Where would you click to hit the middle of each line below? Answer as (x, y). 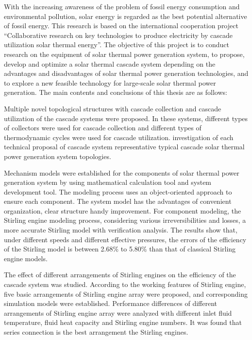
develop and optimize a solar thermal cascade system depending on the (110, 63)
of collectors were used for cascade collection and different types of (103, 128)
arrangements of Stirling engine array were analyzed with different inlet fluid (118, 313)
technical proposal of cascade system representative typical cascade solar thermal (124, 147)
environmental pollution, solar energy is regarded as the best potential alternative (126, 16)
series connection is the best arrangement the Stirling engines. (96, 332)
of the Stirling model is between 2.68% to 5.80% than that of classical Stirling (120, 249)
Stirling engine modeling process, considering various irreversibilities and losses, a (125, 220)
